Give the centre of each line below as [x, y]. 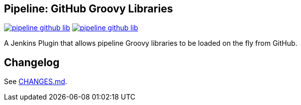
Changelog [32, 62]
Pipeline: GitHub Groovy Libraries [89, 9]
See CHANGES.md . [36, 82]
